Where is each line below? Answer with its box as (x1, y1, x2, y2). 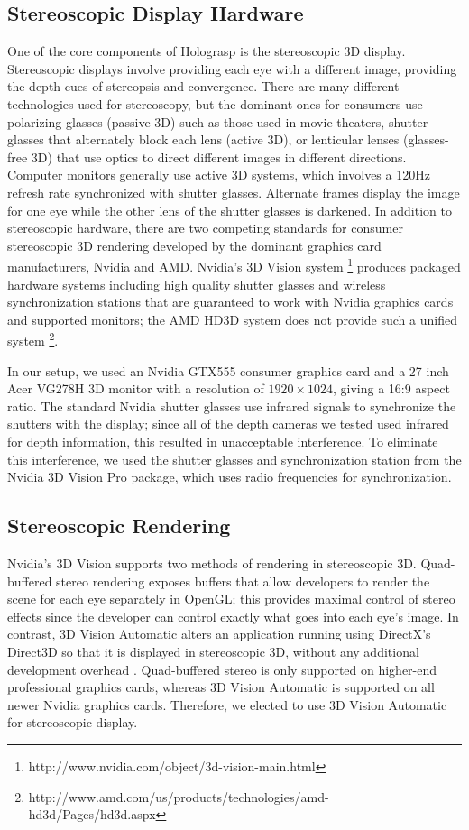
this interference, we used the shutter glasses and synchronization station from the (7, 449, 462, 468)
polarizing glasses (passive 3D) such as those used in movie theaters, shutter (7, 112, 428, 131)
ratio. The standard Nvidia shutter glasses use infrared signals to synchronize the (7, 396, 456, 415)
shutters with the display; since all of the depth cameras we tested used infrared (7, 414, 449, 433)
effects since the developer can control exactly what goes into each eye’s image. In (7, 606, 459, 625)
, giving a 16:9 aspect (332, 379, 450, 398)
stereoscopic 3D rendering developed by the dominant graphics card (7, 235, 382, 254)
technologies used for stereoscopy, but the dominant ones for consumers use (7, 94, 423, 113)
